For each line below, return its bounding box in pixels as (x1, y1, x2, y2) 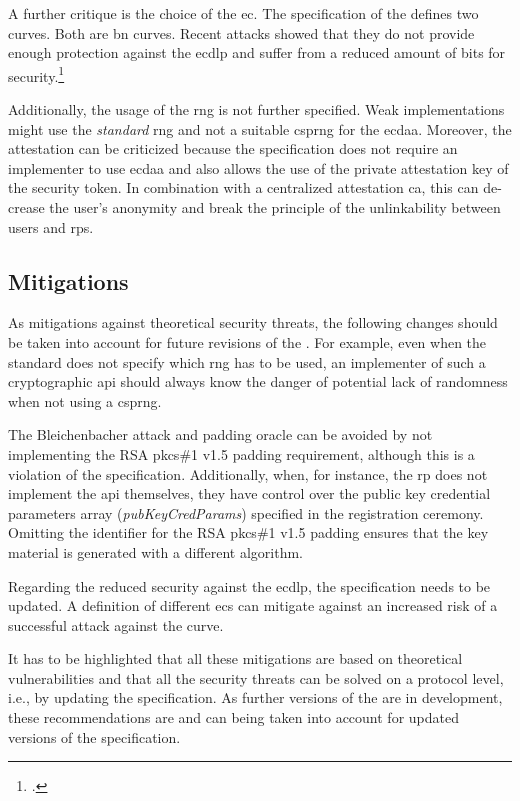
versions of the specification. (8, 726, 181, 747)
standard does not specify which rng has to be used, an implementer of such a (8, 351, 486, 372)
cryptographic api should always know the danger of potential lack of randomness (8, 371, 508, 392)
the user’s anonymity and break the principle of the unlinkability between (49, 197, 501, 217)
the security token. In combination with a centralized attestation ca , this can (8, 177, 479, 198)
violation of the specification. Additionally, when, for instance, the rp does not (8, 463, 488, 484)
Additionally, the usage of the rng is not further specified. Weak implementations (8, 99, 505, 120)
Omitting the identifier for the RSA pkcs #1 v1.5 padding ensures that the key (8, 522, 489, 543)
